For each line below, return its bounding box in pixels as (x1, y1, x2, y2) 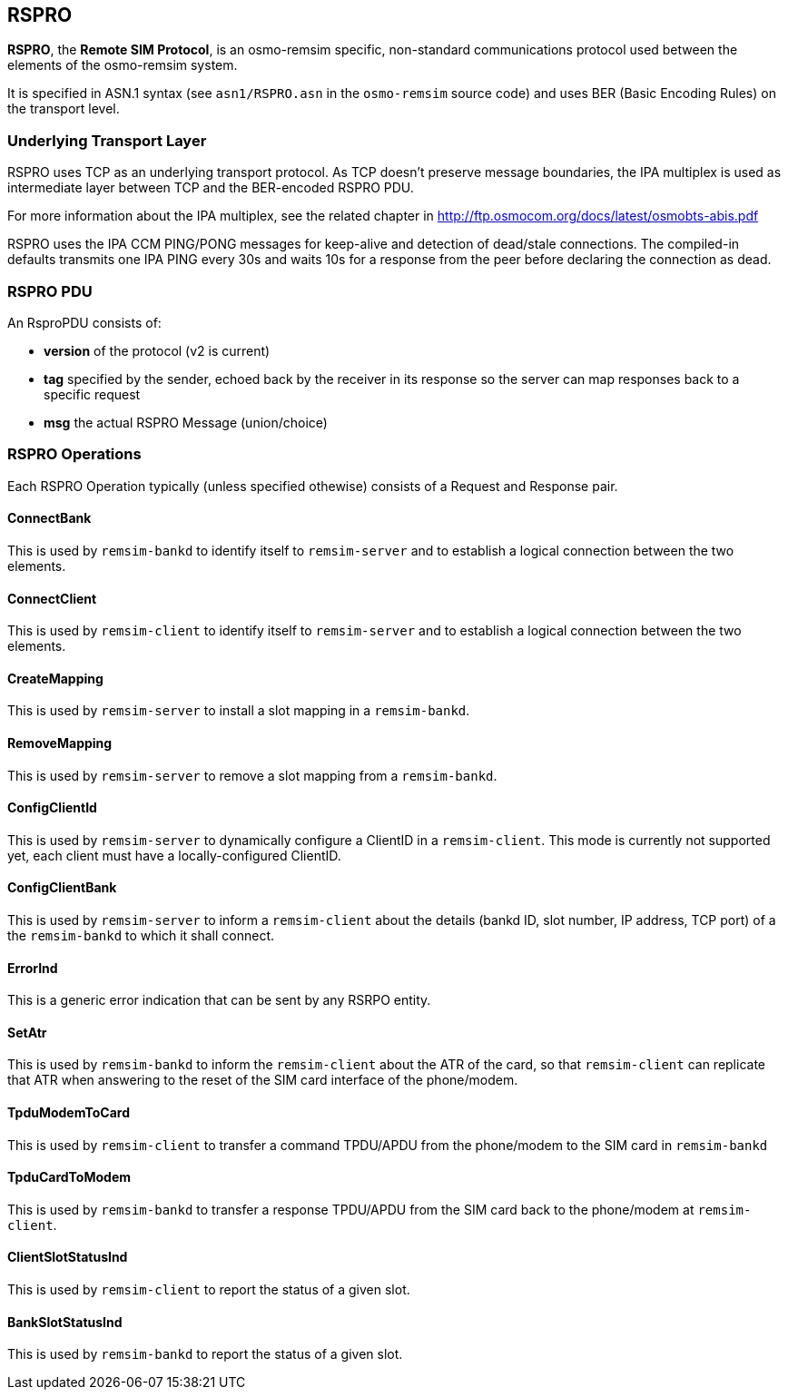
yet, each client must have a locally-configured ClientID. (7, 847, 341, 863)
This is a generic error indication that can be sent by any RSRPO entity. (7, 992, 431, 1008)
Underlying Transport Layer (7, 131, 207, 150)
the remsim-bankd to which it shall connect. (7, 927, 275, 943)
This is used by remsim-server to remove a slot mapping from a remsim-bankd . (7, 767, 497, 783)
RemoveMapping (7, 734, 113, 751)
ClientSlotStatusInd (7, 1249, 128, 1265)
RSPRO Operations (7, 445, 142, 464)
